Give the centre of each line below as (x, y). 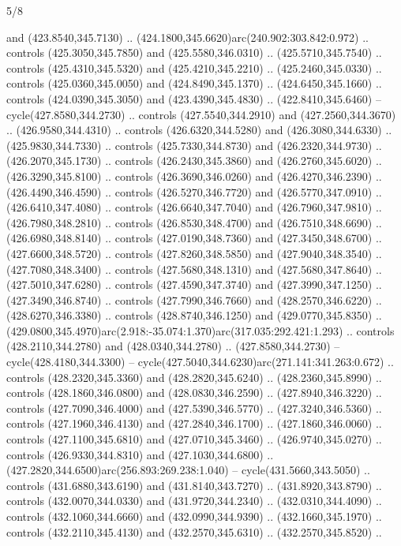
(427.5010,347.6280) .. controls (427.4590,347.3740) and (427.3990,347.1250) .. (194, 284)
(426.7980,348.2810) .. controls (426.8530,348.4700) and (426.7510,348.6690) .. (194, 222)
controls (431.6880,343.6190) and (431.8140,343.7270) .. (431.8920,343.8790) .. (194, 485)
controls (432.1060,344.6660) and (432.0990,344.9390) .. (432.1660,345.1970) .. (194, 516)
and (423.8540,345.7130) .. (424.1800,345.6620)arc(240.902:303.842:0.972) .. (187, 37)
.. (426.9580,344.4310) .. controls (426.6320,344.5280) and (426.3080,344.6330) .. (199, 130)
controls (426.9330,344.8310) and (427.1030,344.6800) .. (140, 454)
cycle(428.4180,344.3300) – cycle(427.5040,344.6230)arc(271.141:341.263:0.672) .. (200, 362)
